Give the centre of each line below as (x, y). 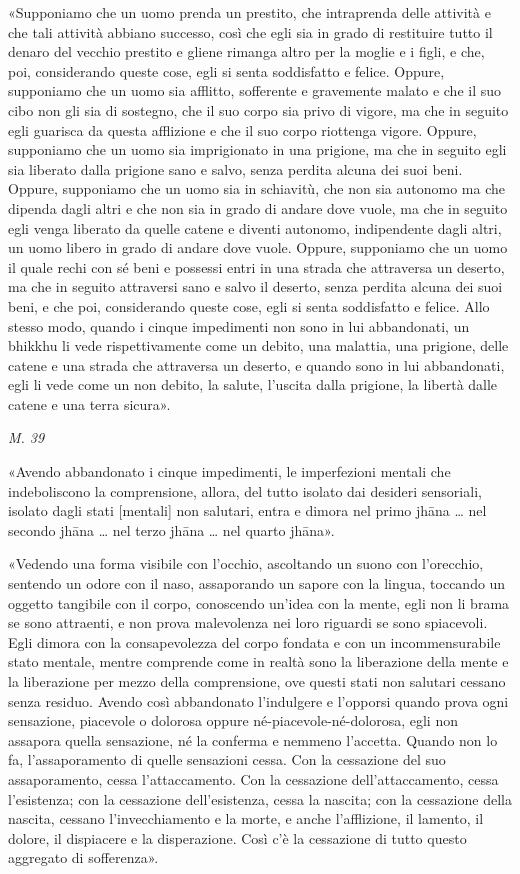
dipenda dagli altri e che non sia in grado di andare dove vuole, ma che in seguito (258, 207)
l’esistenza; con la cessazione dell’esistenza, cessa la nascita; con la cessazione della (260, 798)
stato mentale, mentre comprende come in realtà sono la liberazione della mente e (258, 661)
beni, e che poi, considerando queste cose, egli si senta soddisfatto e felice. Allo (249, 305)
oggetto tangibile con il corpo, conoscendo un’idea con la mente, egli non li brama (259, 602)
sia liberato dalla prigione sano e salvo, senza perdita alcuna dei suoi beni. (235, 168)
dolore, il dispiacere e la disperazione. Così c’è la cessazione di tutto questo (237, 837)
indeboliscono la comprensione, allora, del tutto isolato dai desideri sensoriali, (245, 490)
